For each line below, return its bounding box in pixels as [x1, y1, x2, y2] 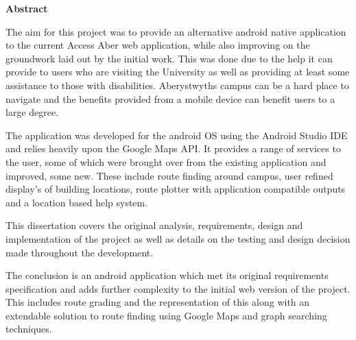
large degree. [5, 105, 59, 119]
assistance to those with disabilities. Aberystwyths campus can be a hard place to [5, 77, 349, 92]
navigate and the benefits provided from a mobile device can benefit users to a [5, 91, 335, 106]
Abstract [5, 1, 48, 15]
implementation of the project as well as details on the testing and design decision [5, 231, 351, 245]
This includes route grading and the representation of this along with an [5, 295, 310, 309]
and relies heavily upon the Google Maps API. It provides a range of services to [5, 141, 341, 156]
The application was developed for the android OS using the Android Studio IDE [5, 127, 348, 142]
